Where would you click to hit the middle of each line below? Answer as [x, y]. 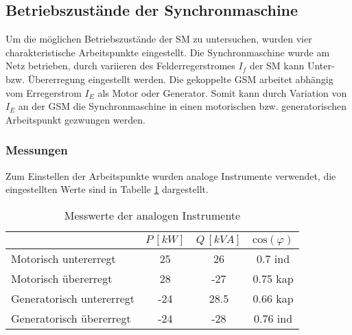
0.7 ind [273, 258]
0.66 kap [273, 298]
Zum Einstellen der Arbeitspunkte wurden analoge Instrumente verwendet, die [171, 175]
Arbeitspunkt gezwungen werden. [75, 119]
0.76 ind [273, 318]
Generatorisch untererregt [73, 298]
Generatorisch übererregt [71, 318]
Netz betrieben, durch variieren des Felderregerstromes [120, 66]
